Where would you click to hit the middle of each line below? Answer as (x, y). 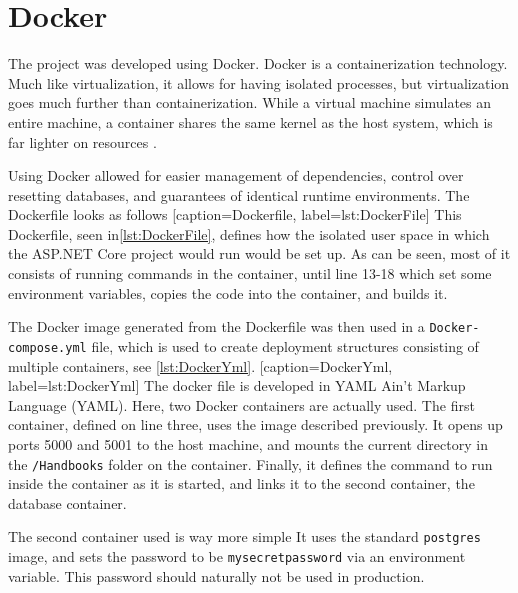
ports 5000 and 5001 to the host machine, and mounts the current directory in (248, 443)
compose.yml (47, 347)
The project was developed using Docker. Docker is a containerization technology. (258, 63)
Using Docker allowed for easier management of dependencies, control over (236, 175)
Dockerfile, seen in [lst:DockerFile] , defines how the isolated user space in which (249, 233)
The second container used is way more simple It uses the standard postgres (244, 536)
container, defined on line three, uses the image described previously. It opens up (255, 424)
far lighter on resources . (82, 141)
